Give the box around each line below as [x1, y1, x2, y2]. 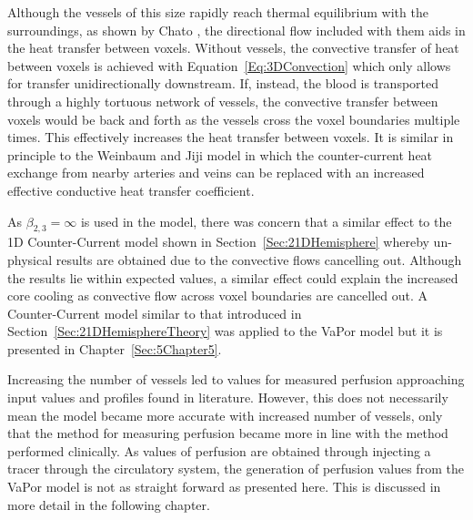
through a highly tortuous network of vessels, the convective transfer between [7, 91, 438, 110]
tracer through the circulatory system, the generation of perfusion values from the [7, 459, 464, 478]
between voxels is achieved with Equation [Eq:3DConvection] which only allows [7, 56, 451, 75]
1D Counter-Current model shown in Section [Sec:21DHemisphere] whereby [7, 232, 429, 251]
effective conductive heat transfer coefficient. [7, 180, 255, 199]
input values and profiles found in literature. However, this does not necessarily [7, 388, 448, 407]
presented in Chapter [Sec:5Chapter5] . [7, 339, 222, 358]
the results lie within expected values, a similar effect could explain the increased [7, 268, 458, 287]
